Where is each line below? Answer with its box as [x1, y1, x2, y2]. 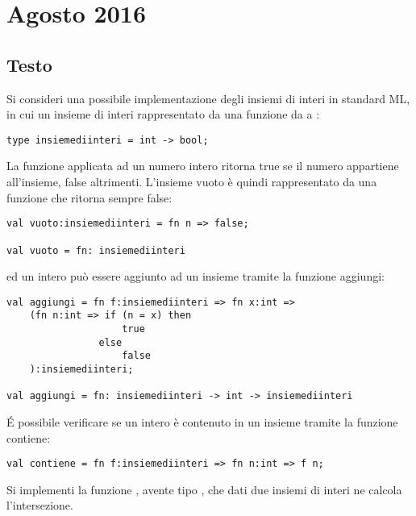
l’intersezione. [6, 497, 73, 514]
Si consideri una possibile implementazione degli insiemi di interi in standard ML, [6, 89, 410, 106]
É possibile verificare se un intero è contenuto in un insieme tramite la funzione [6, 414, 398, 431]
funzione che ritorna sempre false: [6, 189, 173, 206]
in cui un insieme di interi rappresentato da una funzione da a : [6, 106, 320, 123]
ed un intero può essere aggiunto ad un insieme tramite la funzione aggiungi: [6, 268, 385, 285]
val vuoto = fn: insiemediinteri [6, 244, 185, 256]
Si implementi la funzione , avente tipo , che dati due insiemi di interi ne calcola [6, 481, 402, 497]
